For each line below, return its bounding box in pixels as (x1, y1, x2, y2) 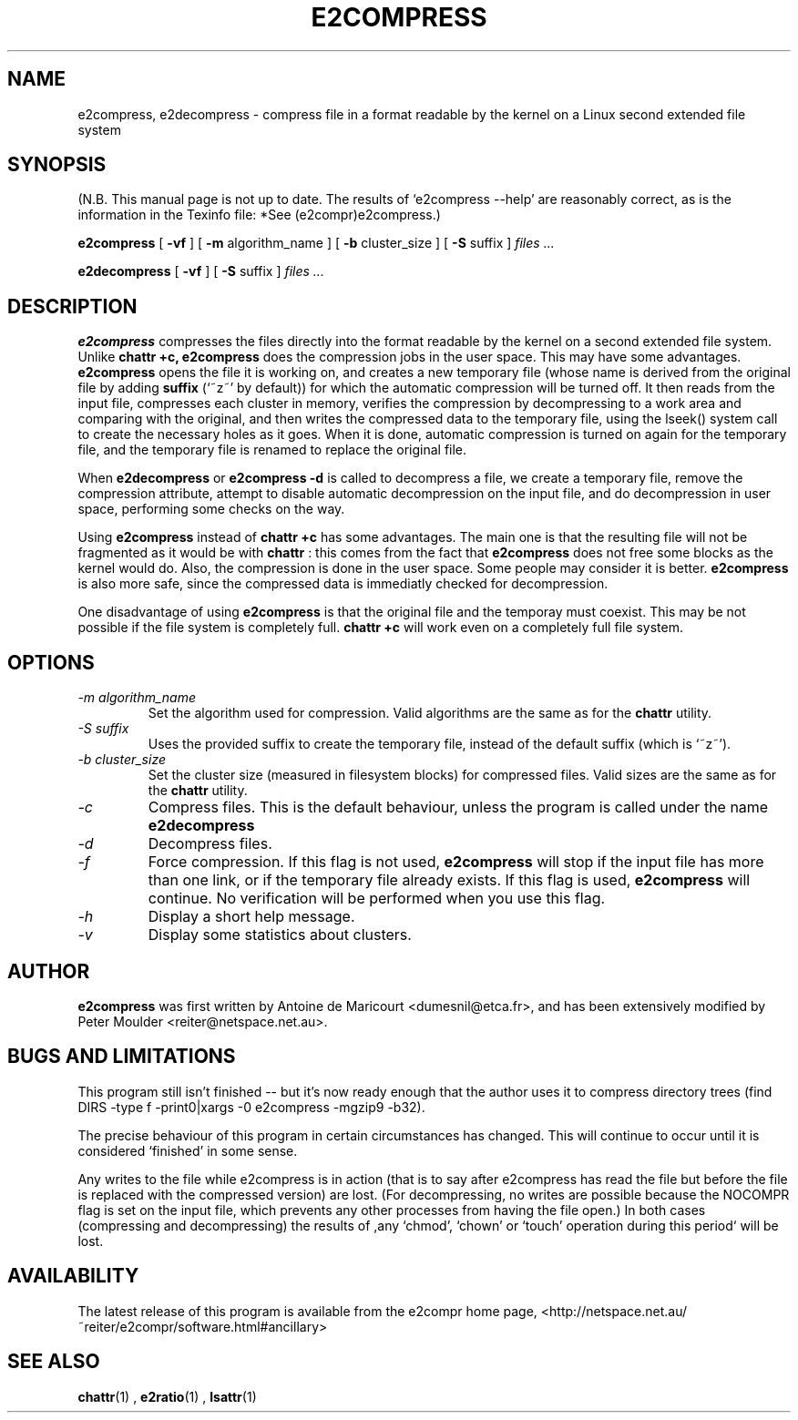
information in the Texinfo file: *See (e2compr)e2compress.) (77, 207, 441, 223)
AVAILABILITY (7, 1264, 139, 1288)
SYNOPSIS (7, 153, 107, 177)
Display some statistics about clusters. (148, 925, 412, 945)
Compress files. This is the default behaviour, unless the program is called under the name (148, 798, 769, 817)
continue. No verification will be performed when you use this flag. (148, 889, 606, 908)
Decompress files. (148, 834, 272, 853)
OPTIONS (7, 650, 95, 674)
